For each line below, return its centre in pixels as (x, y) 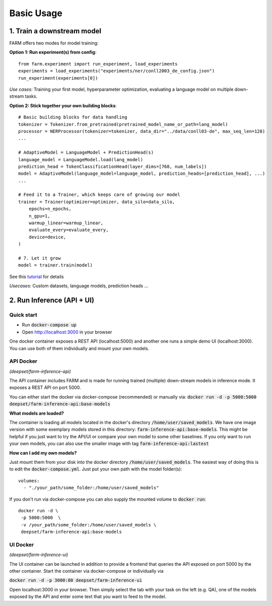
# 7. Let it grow (40, 258)
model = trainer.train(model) (56, 265)
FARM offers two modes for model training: (54, 43)
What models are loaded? (37, 413)
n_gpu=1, (39, 216)
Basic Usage (36, 13)
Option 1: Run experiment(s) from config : (53, 52)
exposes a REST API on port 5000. (45, 387)
